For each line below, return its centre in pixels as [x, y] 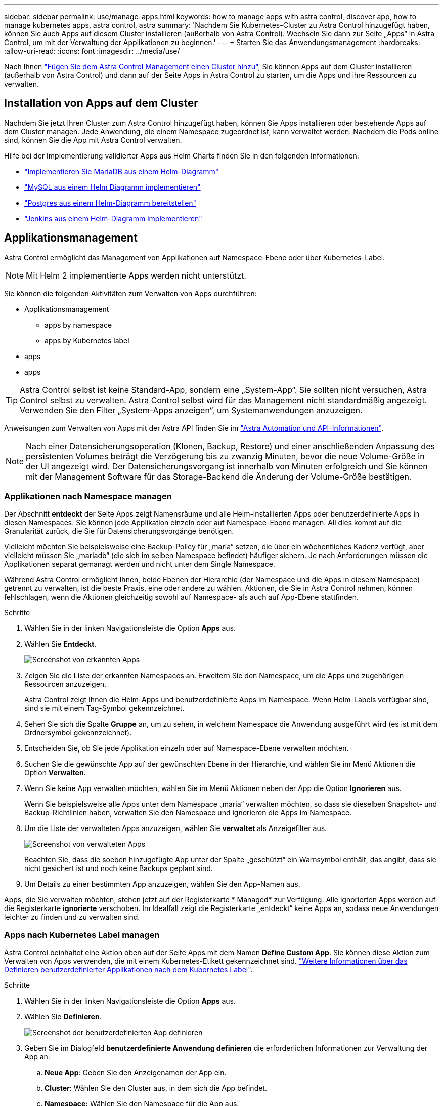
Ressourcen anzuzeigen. [65, 684]
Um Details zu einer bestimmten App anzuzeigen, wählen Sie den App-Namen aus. [162, 884]
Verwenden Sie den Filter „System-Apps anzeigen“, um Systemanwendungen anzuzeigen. [191, 410]
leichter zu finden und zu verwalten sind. [72, 917]
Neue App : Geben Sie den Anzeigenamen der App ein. [136, 1073]
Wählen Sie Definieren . [63, 1017]
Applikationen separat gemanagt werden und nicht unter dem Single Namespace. [140, 564]
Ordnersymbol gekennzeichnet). [78, 733]
